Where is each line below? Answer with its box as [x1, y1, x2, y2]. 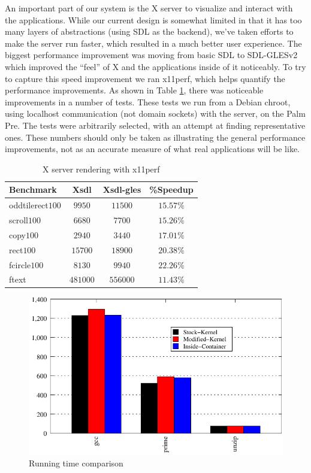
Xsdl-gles [102, 183, 141, 196]
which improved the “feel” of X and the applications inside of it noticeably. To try [5, 60, 306, 72]
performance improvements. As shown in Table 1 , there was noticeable [5, 84, 264, 96]
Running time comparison [29, 457, 123, 469]
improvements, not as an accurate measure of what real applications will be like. [5, 142, 300, 155]
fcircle [9, 258, 31, 271]
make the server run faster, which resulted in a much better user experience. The [5, 37, 302, 49]
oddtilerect [9, 199, 49, 211]
